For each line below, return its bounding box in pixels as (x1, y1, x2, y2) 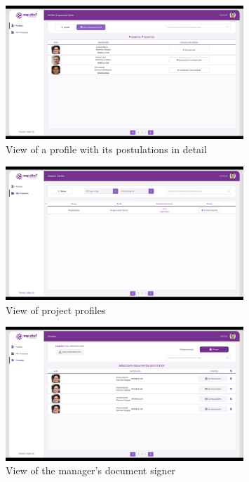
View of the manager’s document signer (6, 463, 176, 478)
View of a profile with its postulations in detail (6, 142, 207, 157)
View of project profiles (6, 302, 106, 317)
